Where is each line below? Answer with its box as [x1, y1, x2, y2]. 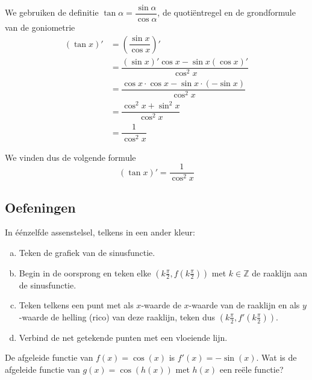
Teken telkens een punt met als [19, 299, 134, 311]
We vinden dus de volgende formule [5, 151, 136, 163]
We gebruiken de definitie [5, 6, 99, 19]
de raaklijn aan [252, 266, 308, 279]
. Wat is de [256, 351, 297, 364]
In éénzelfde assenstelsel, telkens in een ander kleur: [5, 226, 195, 238]
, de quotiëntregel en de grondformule [157, 6, 296, 19]
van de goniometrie [5, 21, 75, 34]
